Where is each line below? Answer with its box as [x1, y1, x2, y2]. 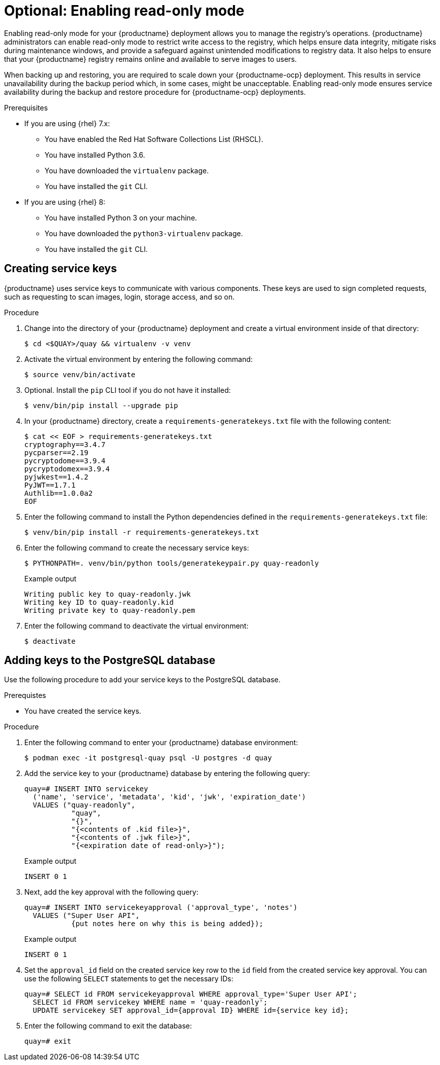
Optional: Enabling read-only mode [4, 2, 245, 19]
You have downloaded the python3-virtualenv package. [45, 229, 243, 238]
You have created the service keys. [24, 707, 141, 716]
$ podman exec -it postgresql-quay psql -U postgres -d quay [24, 754, 272, 762]
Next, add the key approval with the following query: [24, 888, 198, 897]
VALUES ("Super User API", [32, 911, 140, 920]
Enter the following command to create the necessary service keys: [24, 543, 249, 552]
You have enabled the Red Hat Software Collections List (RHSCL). [45, 134, 263, 143]
